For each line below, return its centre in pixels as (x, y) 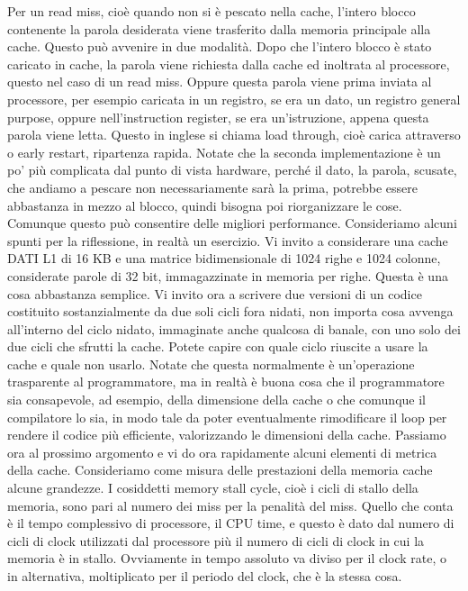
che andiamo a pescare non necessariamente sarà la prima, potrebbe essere (213, 187)
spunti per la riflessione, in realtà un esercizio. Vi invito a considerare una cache (228, 240)
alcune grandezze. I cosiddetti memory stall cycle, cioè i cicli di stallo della (213, 488)
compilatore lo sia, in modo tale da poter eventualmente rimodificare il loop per (227, 417)
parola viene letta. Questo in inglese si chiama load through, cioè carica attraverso (234, 135)
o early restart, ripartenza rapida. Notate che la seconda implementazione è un (224, 152)
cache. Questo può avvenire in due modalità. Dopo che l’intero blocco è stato (220, 46)
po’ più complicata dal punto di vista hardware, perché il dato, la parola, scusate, (232, 170)
